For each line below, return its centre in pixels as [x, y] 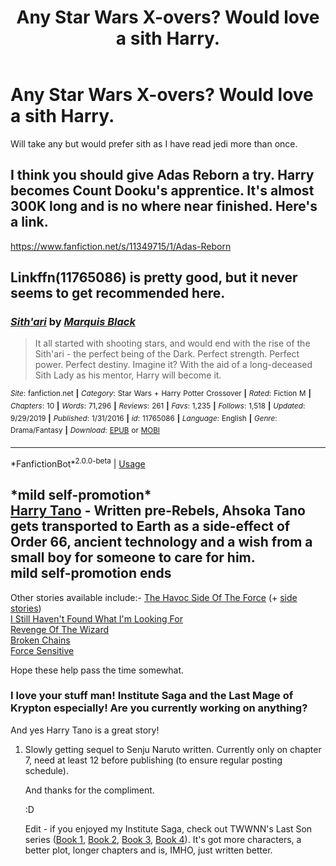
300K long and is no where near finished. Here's [164, 206]
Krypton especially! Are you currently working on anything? [159, 708]
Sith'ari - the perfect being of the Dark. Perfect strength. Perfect [167, 354]
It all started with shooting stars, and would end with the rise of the [172, 343]
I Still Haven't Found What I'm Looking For [96, 618]
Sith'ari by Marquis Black [73, 322]
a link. [29, 222]
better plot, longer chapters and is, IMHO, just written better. [148, 850]
